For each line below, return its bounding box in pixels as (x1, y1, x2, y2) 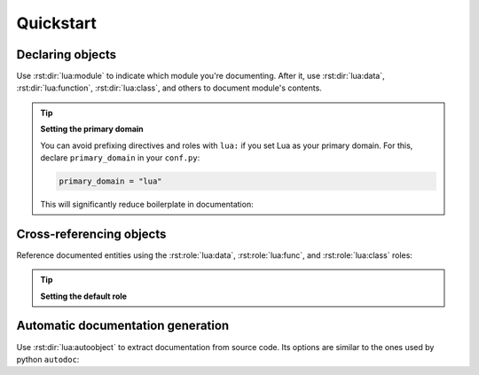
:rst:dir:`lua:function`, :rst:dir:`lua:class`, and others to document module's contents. (16, 82, 323, 93)
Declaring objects (16, 47, 117, 62)
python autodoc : (16, 354, 80, 364)
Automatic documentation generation (16, 318, 230, 333)
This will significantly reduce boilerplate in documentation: (40, 199, 254, 209)
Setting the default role (40, 291, 128, 301)
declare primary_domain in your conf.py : (40, 152, 200, 163)
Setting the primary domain (40, 124, 144, 135)
